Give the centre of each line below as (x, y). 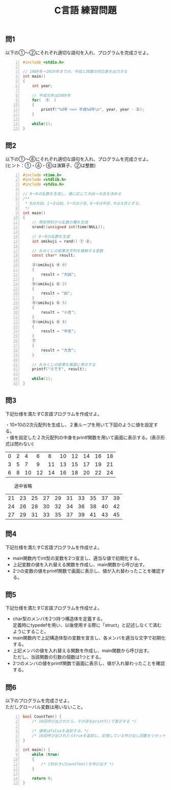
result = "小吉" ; (59, 312)
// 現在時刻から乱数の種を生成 (60, 222)
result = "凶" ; (57, 294)
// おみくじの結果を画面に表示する (64, 364)
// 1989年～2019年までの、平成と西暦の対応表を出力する (75, 72)
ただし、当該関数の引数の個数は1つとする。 (58, 657)
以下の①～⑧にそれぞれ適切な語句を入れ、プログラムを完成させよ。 (78, 159)
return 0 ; (42, 778)
